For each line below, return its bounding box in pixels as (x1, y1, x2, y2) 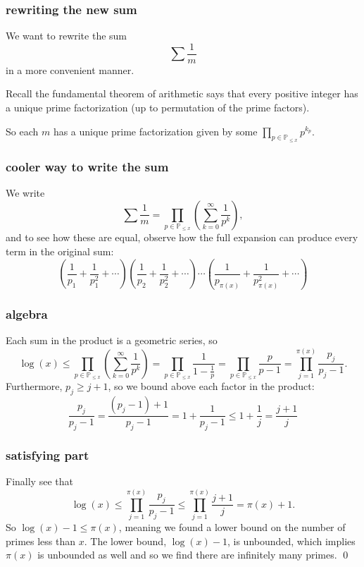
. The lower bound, (84, 533, 167, 548)
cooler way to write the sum (6, 157, 169, 175)
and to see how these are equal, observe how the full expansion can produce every (6, 230, 358, 245)
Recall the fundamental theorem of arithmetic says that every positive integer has (6, 86, 358, 101)
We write (6, 185, 45, 200)
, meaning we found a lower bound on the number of (118, 519, 346, 534)
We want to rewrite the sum (6, 28, 127, 43)
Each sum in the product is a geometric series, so (6, 333, 218, 348)
